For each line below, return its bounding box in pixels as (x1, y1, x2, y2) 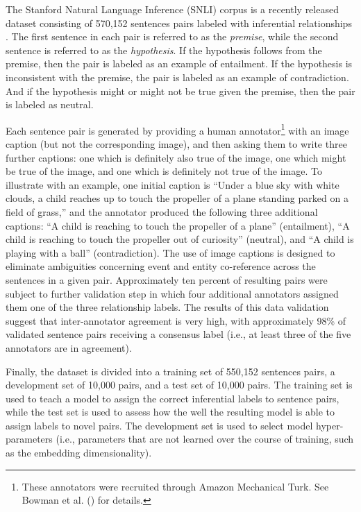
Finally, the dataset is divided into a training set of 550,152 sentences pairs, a (6, 364, 335, 378)
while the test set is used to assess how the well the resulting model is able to (6, 404, 335, 419)
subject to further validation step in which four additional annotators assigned (6, 286, 339, 300)
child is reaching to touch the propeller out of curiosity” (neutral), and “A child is (6, 232, 354, 246)
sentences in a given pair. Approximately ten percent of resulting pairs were (6, 272, 328, 287)
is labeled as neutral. (6, 97, 94, 112)
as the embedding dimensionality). (6, 445, 152, 460)
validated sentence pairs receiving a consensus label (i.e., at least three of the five (6, 327, 351, 341)
